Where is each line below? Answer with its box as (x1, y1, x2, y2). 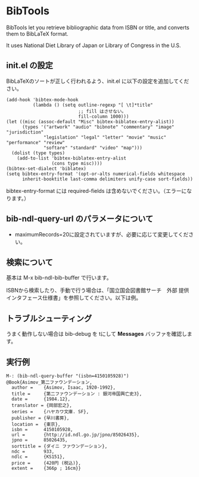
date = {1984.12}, (11, 396, 70, 402)
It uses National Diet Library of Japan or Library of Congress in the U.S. (6, 42, 181, 49)
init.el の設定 (6, 61, 54, 71)
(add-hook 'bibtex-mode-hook (6, 96, 79, 102)
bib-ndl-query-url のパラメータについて (6, 214, 154, 224)
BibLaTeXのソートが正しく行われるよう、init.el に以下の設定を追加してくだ (6, 77, 189, 85)
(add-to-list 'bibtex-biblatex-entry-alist (17, 155, 127, 161)
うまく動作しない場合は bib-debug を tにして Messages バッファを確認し (6, 331, 188, 338)
